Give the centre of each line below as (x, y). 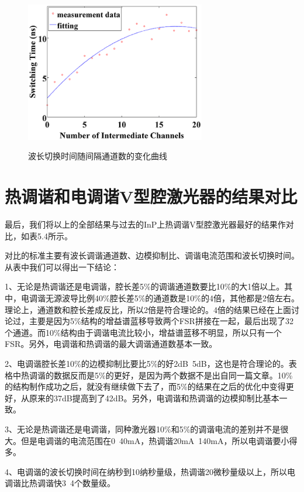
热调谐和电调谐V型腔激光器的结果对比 (151, 196)
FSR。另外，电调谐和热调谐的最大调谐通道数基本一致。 (111, 344)
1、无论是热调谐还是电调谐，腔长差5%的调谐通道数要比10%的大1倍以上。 (145, 286)
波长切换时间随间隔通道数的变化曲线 (98, 156)
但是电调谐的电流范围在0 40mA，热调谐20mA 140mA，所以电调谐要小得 (159, 440)
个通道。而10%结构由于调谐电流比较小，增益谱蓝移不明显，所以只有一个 (143, 332)
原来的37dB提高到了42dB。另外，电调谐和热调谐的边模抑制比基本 (154, 398)
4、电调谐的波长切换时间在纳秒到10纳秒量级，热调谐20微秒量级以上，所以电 (150, 471)
